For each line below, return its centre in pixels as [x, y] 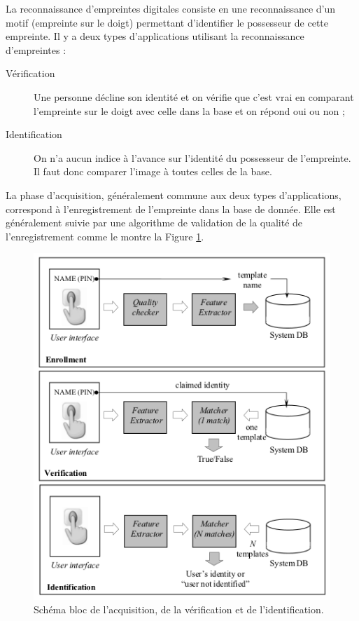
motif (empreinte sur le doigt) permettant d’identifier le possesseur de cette [167, 22]
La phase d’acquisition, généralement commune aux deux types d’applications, [174, 195]
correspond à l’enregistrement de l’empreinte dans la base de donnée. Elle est [171, 209]
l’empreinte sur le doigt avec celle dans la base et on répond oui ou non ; [189, 110]
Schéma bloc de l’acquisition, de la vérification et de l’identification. [179, 609]
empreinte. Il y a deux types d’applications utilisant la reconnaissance [155, 36]
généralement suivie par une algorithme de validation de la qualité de [154, 223]
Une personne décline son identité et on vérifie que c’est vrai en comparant [194, 96]
